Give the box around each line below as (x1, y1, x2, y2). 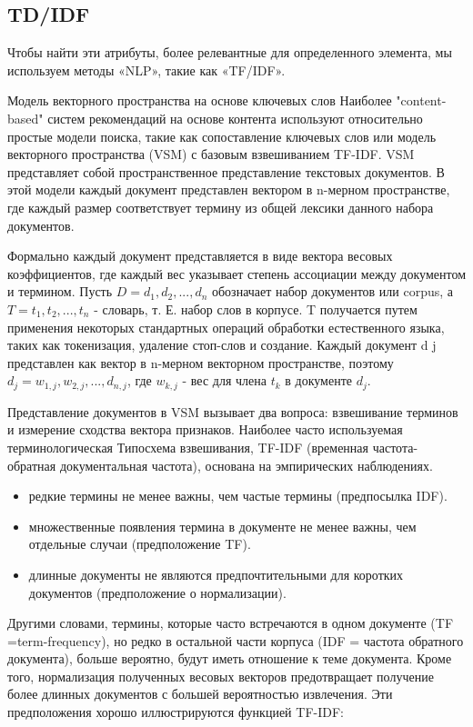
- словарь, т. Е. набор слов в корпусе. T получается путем (94, 299, 418, 318)
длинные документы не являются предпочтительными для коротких (28, 564, 404, 583)
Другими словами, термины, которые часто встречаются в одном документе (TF (7, 613, 454, 632)
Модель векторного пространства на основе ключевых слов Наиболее (7, 91, 392, 110)
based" (7, 108, 44, 127)
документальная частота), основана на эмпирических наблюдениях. (59, 455, 433, 474)
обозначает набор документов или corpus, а (211, 282, 454, 301)
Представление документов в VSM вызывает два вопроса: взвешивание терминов (7, 402, 458, 421)
